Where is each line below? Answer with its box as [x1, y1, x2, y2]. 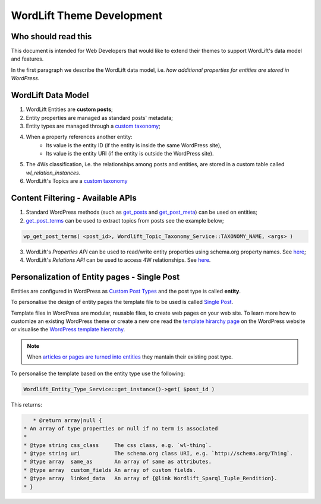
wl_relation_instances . [26, 169, 81, 176]
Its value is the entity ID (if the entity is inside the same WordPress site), [46, 141, 222, 148]
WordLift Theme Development [11, 9, 163, 22]
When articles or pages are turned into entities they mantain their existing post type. [27, 353, 233, 360]
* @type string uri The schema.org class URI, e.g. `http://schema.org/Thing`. [23, 450, 294, 457]
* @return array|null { [33, 417, 102, 424]
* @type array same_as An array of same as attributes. [23, 458, 212, 465]
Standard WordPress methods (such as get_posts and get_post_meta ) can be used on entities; [26, 208, 258, 216]
